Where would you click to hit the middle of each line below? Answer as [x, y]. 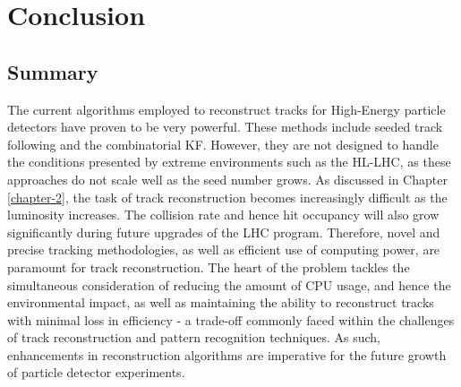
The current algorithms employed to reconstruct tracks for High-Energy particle [226, 109]
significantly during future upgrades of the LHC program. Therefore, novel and [224, 232]
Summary [53, 71]
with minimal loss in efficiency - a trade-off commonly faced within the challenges [231, 319]
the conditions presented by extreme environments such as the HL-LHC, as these [229, 162]
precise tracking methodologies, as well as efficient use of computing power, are [224, 249]
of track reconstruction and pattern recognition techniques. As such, [194, 337]
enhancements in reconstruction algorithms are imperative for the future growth [227, 354]
